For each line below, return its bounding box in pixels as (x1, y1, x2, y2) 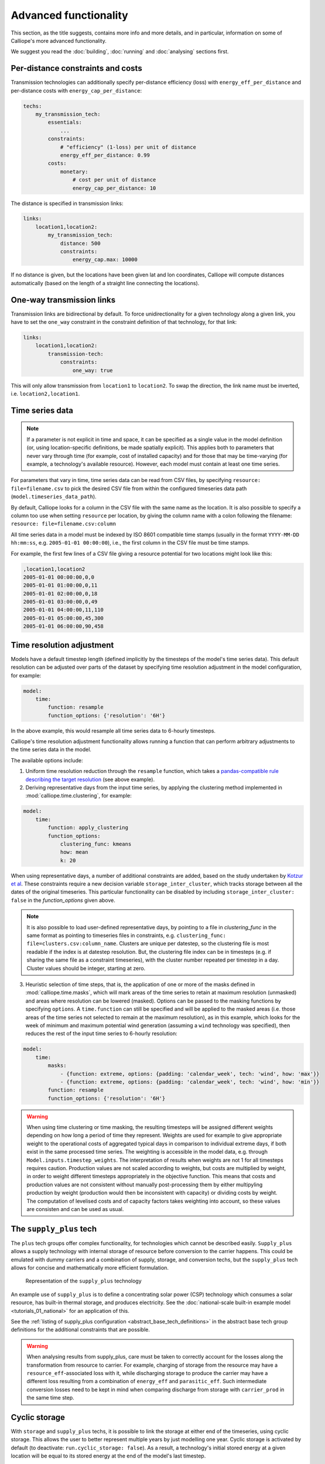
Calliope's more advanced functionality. (11, 37, 107, 44)
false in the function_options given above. (11, 897, 115, 904)
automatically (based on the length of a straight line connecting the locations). (11, 279, 200, 286)
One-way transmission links (11, 295, 116, 305)
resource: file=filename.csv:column (11, 521, 117, 527)
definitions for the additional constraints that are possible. (11, 1326, 150, 1333)
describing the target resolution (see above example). (25, 776, 155, 783)
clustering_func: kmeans (60, 840, 132, 847)
